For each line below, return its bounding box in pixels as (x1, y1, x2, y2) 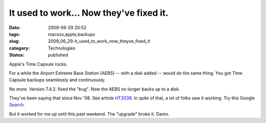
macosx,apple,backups (48, 31, 96, 37)
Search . (9, 102, 25, 108)
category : (9, 45, 30, 51)
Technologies (48, 45, 76, 51)
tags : (9, 31, 20, 37)
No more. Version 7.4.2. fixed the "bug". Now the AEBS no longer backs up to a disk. (9, 86, 180, 92)
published (48, 52, 68, 58)
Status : (9, 52, 25, 58)
